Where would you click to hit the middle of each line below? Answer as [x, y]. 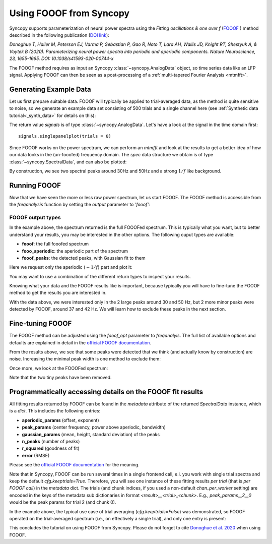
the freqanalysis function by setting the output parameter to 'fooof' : [80, 205]
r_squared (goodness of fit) [51, 448]
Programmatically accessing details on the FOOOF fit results [106, 391]
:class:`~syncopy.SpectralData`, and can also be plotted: [68, 162]
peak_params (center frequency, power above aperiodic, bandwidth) [94, 427]
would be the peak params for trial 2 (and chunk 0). [63, 502]
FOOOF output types [35, 217]
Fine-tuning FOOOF [41, 323]
